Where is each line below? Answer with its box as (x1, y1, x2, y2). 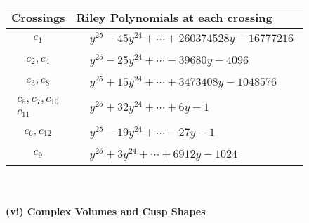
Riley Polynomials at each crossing (76, 9, 272, 25)
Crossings (11, 9, 65, 25)
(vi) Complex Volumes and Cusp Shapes (6, 204, 206, 219)
